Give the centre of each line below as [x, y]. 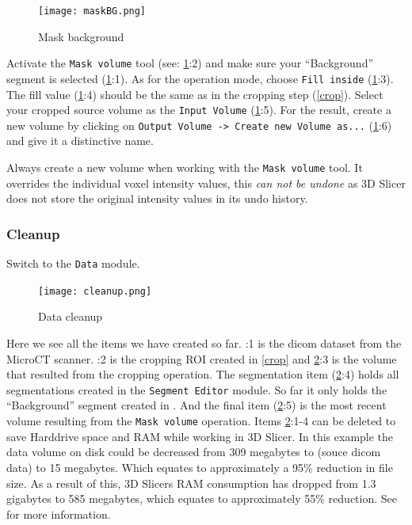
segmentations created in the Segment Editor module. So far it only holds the [197, 389]
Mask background [81, 36]
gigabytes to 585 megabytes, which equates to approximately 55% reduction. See [202, 498]
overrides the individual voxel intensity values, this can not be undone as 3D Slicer [206, 183]
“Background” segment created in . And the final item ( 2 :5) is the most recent [196, 405]
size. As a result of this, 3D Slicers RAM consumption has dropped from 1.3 [191, 483]
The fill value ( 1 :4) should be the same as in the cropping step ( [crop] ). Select [195, 94]
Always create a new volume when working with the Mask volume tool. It [185, 167]
